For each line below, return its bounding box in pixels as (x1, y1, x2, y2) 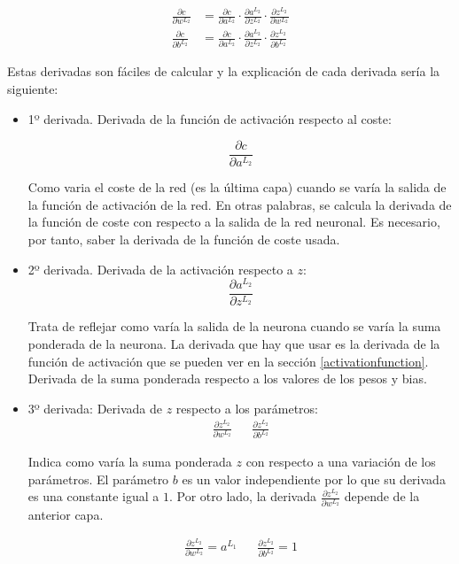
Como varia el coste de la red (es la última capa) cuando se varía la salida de (27, 178, 447, 197)
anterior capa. (27, 505, 104, 523)
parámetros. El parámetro (27, 469, 169, 488)
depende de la (344, 487, 420, 506)
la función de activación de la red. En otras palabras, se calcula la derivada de (27, 195, 452, 213)
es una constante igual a (27, 487, 159, 506)
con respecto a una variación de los (245, 452, 436, 471)
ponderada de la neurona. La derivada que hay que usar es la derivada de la (27, 334, 440, 352)
